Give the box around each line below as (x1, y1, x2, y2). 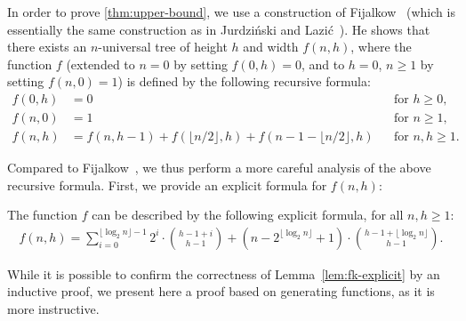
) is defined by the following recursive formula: (117, 72, 371, 91)
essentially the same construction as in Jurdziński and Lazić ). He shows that (7, 20, 430, 38)
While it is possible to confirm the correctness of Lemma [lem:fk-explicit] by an (7, 264, 440, 283)
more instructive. (7, 300, 100, 318)
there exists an (7, 37, 87, 56)
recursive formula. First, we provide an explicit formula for (7, 175, 327, 194)
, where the (350, 37, 412, 56)
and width (243, 37, 299, 56)
